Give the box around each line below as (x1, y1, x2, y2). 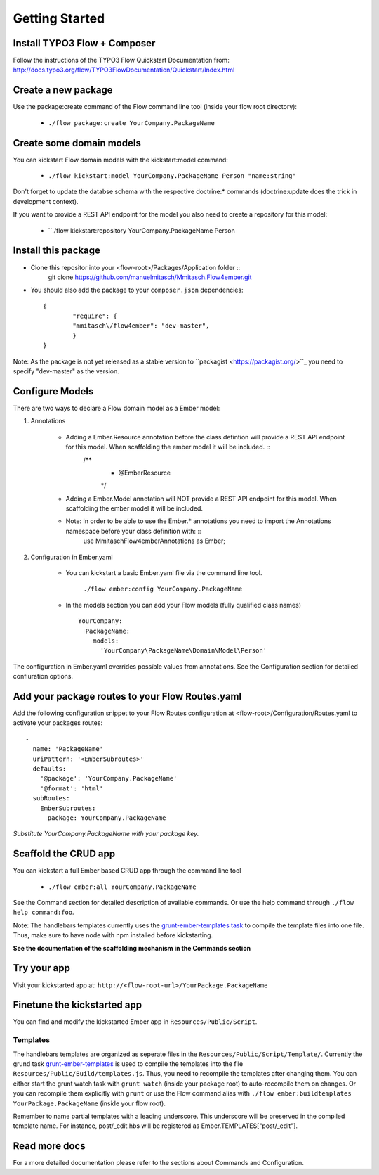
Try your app (13, 962, 70, 974)
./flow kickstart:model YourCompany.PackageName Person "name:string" (48, 172, 296, 180)
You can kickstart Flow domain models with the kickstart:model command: (13, 155, 228, 164)
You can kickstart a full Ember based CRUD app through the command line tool (13, 866, 241, 875)
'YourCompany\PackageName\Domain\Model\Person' (100, 647, 267, 655)
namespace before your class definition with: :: (65, 527, 201, 535)
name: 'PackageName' (32, 745, 104, 753)
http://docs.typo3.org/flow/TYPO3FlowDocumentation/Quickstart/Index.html (13, 65, 235, 74)
